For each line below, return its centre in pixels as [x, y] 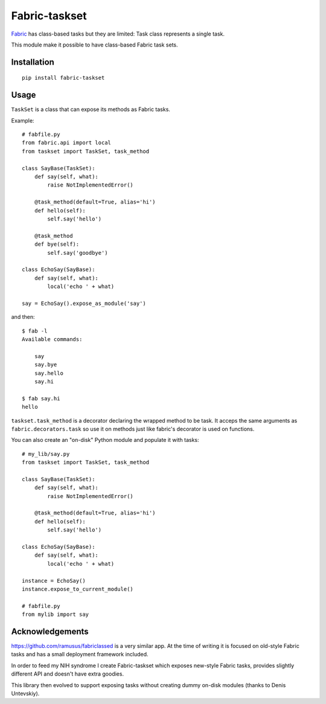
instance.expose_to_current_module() [78, 589]
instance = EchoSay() [54, 581]
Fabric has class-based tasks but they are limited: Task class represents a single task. [118, 34]
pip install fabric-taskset [63, 78]
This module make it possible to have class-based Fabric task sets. [94, 45]
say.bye [46, 365]
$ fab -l [35, 331]
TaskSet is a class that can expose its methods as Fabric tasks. [91, 109]
